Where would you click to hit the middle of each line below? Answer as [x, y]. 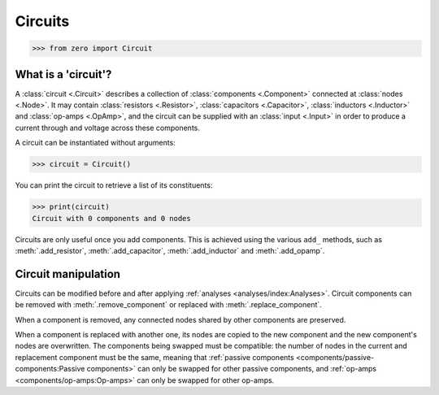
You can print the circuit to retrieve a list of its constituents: [114, 185]
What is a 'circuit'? [63, 74]
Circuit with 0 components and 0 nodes [111, 218]
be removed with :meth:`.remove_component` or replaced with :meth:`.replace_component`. [169, 305]
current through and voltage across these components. [108, 128]
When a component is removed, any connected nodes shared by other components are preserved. [180, 319]
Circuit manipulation [68, 273]
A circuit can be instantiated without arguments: [96, 143]
